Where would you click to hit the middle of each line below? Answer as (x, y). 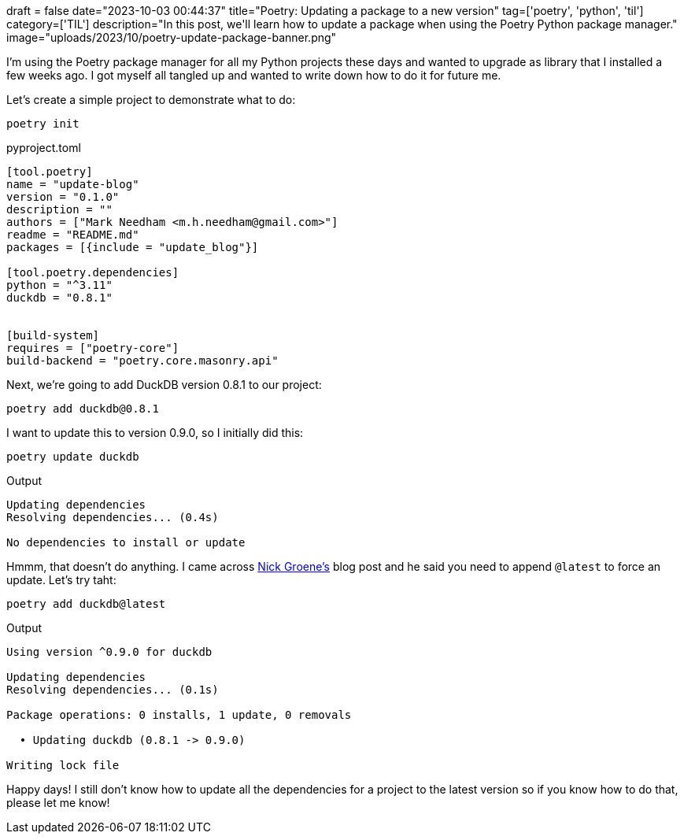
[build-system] (53, 335)
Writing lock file (63, 765)
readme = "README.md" (73, 235)
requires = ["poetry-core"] (93, 348)
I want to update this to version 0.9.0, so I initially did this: (155, 433)
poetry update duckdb (73, 457)
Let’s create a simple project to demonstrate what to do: (151, 100)
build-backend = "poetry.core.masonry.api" (142, 361)
